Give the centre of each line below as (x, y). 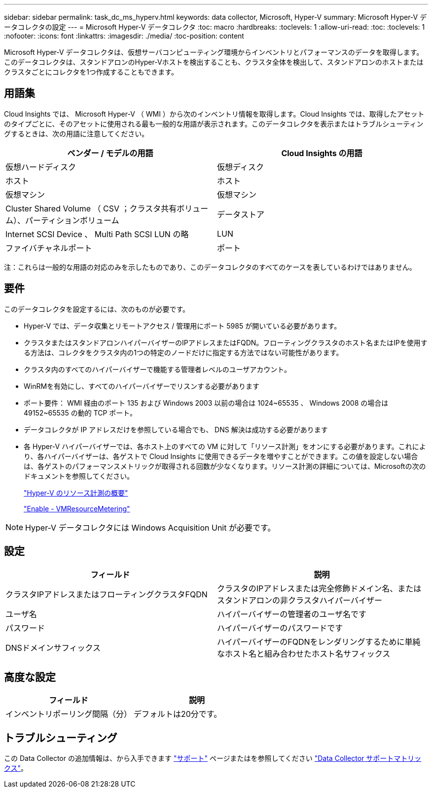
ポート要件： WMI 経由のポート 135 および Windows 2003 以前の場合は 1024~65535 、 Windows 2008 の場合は (206, 403)
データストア (241, 214)
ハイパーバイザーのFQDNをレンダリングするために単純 (319, 642)
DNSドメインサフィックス (53, 647)
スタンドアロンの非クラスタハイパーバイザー (300, 600)
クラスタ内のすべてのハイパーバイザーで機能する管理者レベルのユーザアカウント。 (158, 369)
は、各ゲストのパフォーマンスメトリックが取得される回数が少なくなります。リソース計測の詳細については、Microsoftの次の (225, 466)
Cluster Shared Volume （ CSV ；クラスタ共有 (91, 208)
